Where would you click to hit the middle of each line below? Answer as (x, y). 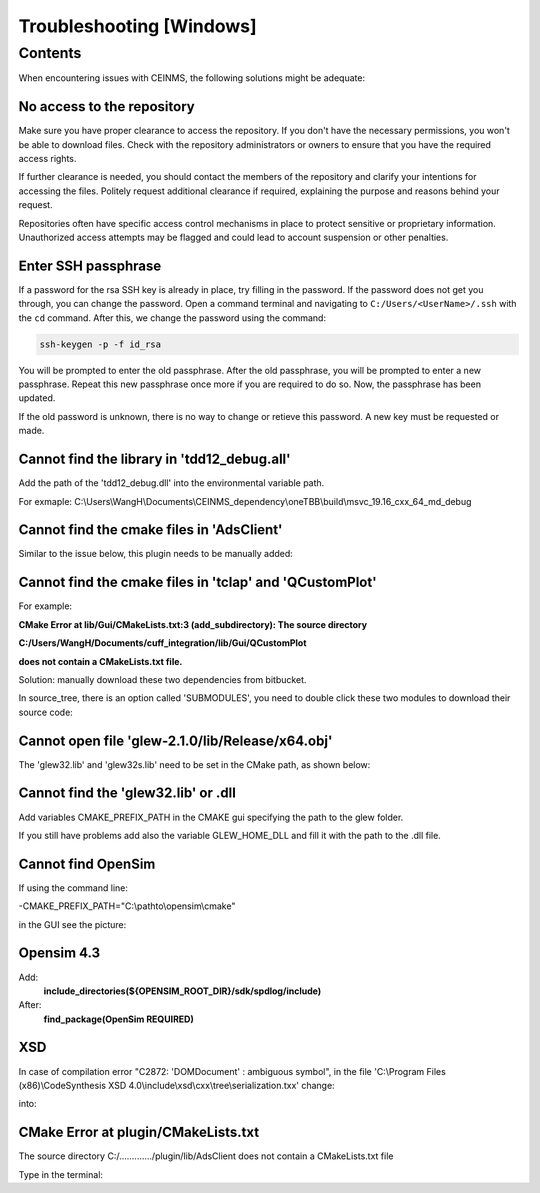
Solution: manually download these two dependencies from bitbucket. (162, 679)
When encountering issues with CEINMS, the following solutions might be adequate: (191, 78)
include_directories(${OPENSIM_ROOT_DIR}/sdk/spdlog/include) (182, 991)
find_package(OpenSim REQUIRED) (119, 1019)
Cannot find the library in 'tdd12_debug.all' (154, 459)
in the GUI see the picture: (72, 924)
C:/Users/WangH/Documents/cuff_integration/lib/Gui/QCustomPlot (162, 643)
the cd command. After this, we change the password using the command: (172, 317)
